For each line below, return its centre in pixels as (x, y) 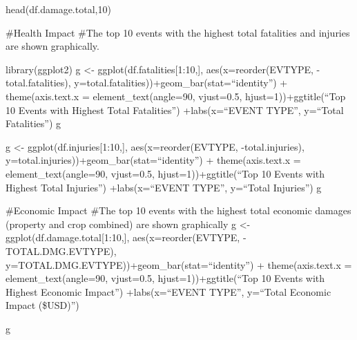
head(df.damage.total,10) (58, 9)
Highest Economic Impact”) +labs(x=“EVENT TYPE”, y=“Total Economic (168, 291)
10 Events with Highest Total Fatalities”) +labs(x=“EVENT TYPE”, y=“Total (175, 110)
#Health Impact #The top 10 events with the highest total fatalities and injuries (178, 32)
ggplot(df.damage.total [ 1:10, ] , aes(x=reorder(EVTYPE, (123, 237)
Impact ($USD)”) (42, 305)
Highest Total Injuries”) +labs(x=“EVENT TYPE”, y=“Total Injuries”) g (164, 187)
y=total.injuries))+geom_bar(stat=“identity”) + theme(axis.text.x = (153, 160)
